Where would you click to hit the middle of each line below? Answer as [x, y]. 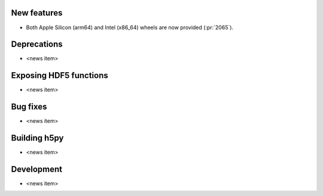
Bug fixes [29, 107]
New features [37, 13]
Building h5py [37, 138]
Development [37, 169]
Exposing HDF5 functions [60, 75]
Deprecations [37, 44]
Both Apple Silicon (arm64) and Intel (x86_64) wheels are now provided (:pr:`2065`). [129, 27]
